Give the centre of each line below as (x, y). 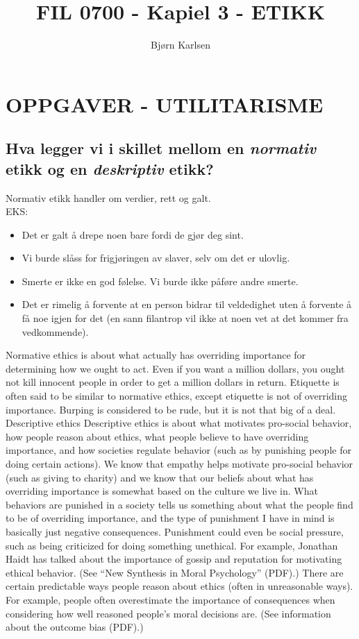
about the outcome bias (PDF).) (75, 627)
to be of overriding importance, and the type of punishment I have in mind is (170, 518)
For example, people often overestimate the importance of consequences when (170, 599)
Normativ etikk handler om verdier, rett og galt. (108, 197)
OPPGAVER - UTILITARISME (165, 104)
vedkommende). (55, 331)
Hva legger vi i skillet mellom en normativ (161, 148)
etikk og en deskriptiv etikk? (110, 168)
